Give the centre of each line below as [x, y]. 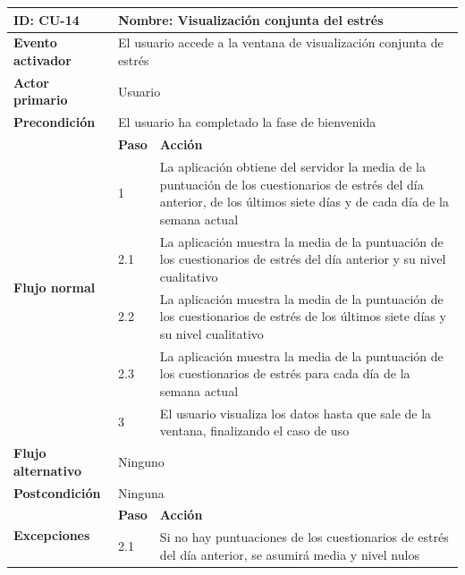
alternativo [48, 470]
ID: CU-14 [46, 19]
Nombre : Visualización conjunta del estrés [251, 19]
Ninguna [141, 492]
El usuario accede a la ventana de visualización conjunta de [281, 42]
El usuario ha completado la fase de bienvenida [247, 122]
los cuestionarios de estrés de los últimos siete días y [303, 316]
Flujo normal [55, 287]
